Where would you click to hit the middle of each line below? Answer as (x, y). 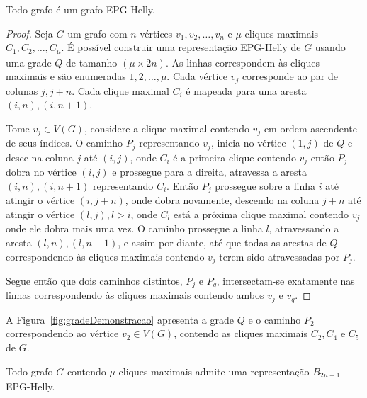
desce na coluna (40, 157)
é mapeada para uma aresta (246, 90)
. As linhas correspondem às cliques (242, 62)
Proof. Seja (29, 33)
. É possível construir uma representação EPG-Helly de (181, 47)
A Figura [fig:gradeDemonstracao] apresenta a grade (120, 319)
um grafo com (97, 33)
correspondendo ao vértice (62, 333)
